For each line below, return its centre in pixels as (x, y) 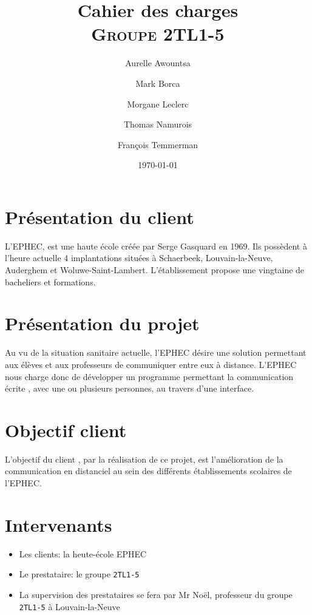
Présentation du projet (102, 323)
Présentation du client (100, 216)
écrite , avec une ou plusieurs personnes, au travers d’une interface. (130, 388)
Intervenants (59, 524)
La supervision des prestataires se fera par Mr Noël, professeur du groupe (156, 594)
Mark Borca (158, 83)
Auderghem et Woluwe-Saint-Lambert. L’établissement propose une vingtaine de (155, 270)
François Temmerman (158, 144)
